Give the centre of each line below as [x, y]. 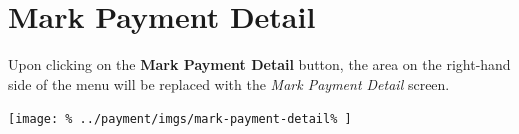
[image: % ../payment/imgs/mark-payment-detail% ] [180, 119]
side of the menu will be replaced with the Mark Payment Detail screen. [229, 83]
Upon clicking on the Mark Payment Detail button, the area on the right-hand [259, 64]
